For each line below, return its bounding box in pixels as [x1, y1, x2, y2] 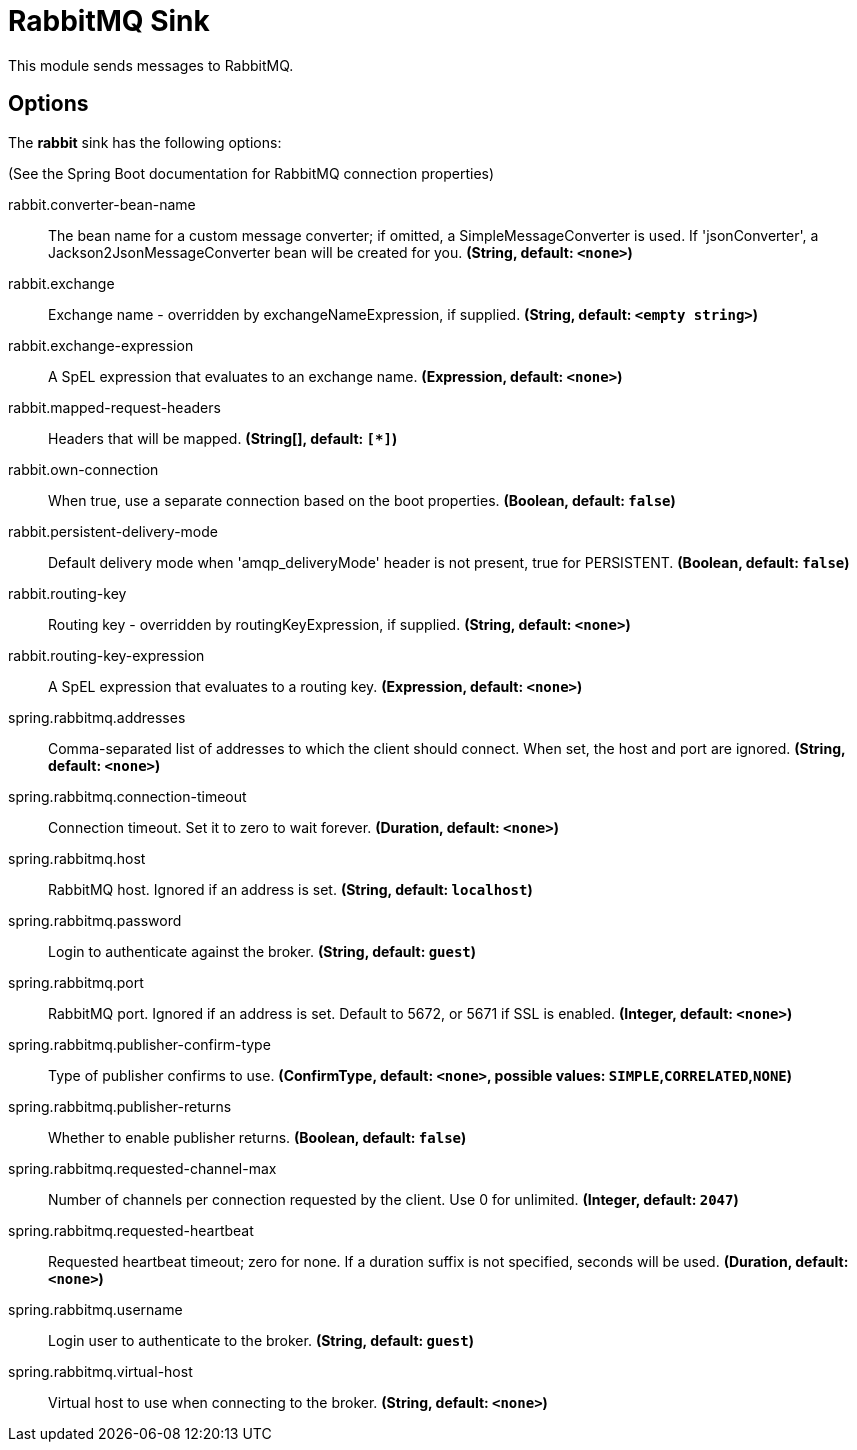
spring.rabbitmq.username [8, 1300, 183, 1318]
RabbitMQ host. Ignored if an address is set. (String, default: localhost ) [48, 880, 533, 898]
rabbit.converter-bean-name [8, 195, 196, 213]
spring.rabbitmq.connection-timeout [8, 787, 247, 805]
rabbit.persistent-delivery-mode [8, 522, 218, 540]
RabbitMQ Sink [8, 4, 210, 38]
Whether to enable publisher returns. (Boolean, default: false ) [48, 1128, 467, 1146]
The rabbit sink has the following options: [8, 133, 282, 151]
